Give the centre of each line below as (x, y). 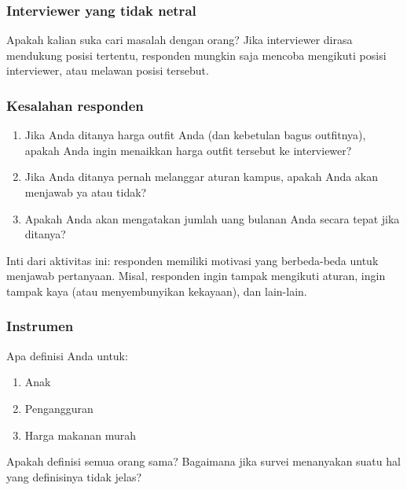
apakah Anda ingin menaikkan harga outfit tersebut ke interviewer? (188, 150)
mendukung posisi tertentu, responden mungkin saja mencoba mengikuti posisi (196, 55)
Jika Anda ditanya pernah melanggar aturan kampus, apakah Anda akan (202, 177)
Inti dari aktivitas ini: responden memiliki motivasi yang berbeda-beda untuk (192, 260)
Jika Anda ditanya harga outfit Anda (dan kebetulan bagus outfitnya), (195, 135)
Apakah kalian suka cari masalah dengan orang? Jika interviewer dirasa (180, 40)
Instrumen (40, 326)
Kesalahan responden (75, 105)
